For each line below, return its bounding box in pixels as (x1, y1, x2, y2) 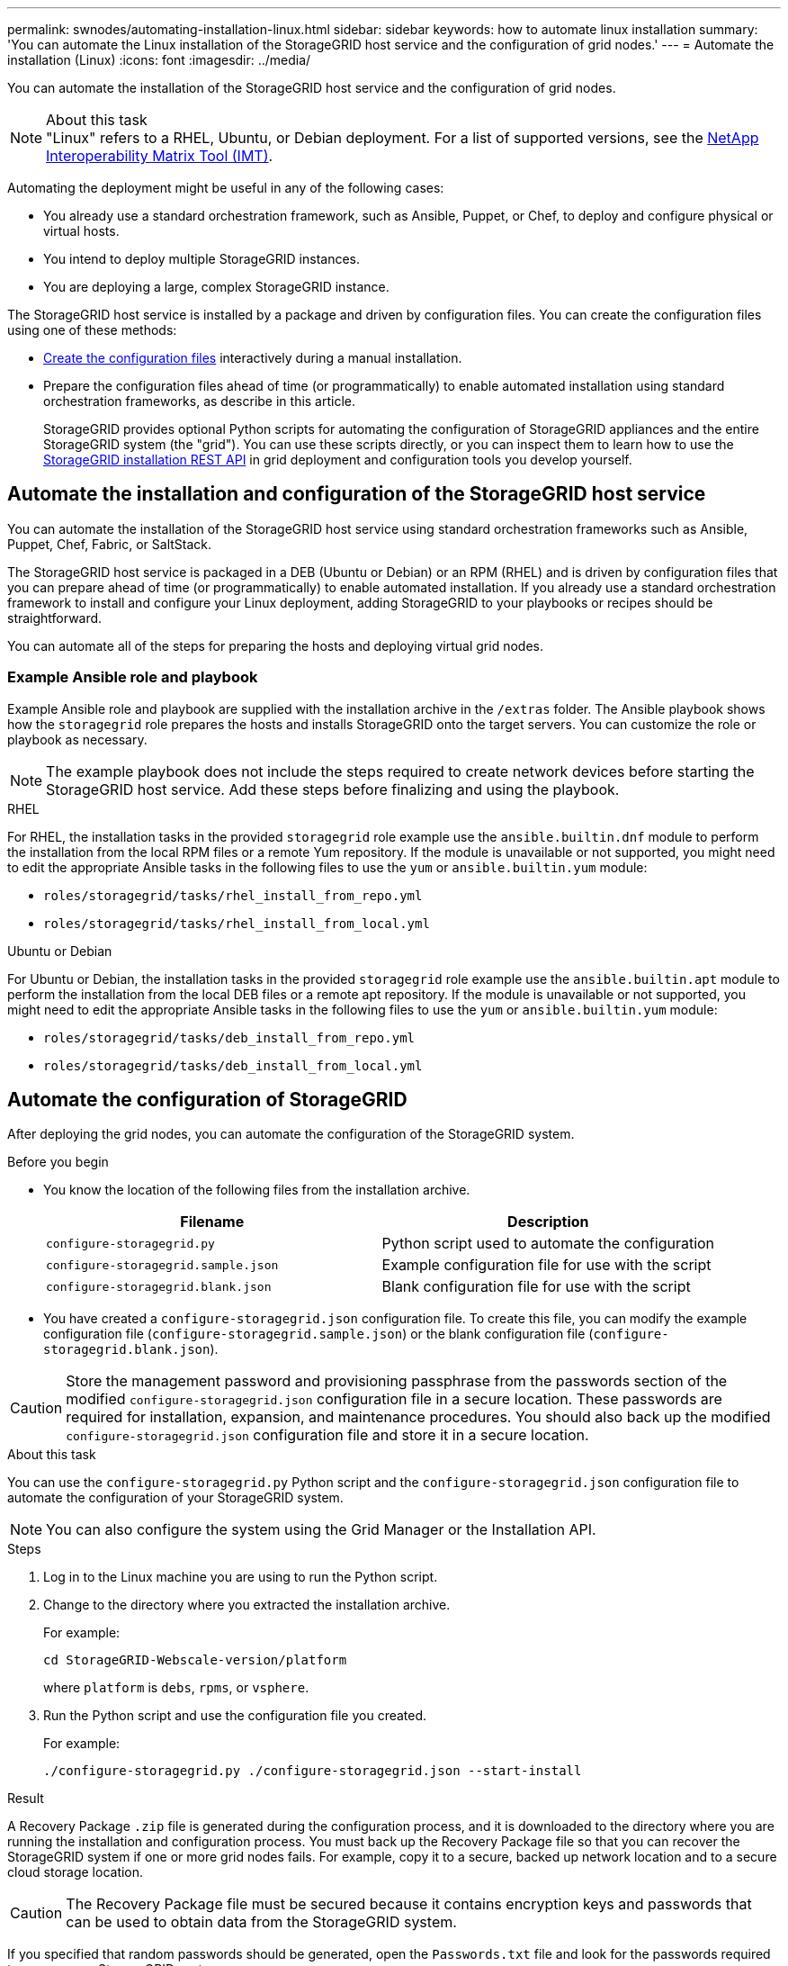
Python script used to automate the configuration (381, 1234, 715, 1253)
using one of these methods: (7, 322, 177, 338)
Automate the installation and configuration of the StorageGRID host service (7, 482, 706, 506)
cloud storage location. (7, 1864, 144, 1880)
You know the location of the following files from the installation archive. (43, 1182, 470, 1198)
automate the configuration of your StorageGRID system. (7, 1490, 344, 1506)
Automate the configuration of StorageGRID (7, 1088, 407, 1112)
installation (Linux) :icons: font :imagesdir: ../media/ (7, 52, 311, 68)
